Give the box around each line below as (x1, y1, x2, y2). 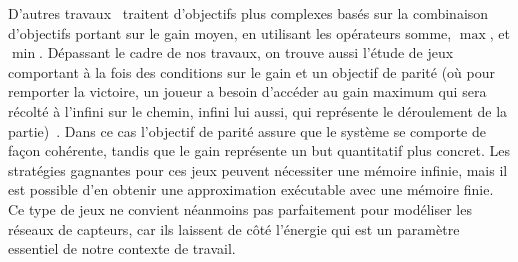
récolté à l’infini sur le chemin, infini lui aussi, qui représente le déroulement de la (8, 100, 508, 121)
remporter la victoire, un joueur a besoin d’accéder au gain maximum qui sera (8, 81, 487, 102)
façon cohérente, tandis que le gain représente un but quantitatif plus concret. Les (8, 140, 510, 161)
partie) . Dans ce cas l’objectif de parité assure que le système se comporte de (8, 120, 486, 141)
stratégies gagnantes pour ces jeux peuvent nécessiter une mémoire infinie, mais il (8, 159, 508, 180)
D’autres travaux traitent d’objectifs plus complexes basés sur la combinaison (8, 3, 489, 23)
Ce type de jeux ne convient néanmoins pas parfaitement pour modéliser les (8, 198, 472, 219)
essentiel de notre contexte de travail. (8, 238, 236, 259)
